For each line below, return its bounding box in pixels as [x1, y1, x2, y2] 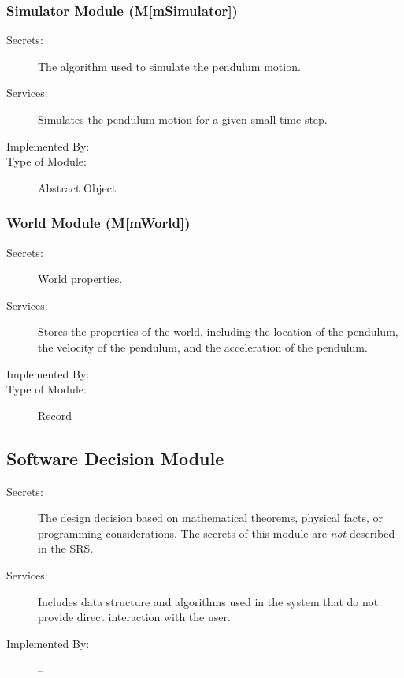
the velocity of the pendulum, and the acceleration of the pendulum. [38, 338, 368, 355]
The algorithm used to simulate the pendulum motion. [38, 58, 301, 74]
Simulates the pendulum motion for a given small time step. [38, 111, 328, 127]
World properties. [38, 270, 123, 287]
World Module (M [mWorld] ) [6, 213, 191, 233]
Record [38, 407, 72, 423]
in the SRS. [38, 540, 94, 557]
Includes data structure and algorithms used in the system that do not [38, 593, 379, 609]
